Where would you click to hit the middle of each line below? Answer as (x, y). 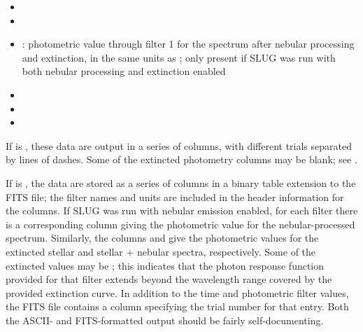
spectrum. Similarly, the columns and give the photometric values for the (162, 238)
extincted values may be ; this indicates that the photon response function (165, 265)
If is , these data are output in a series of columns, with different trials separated (179, 145)
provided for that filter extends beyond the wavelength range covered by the (169, 279)
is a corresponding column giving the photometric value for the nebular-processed (180, 224)
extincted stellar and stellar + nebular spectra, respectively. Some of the (161, 251)
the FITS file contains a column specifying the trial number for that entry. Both (177, 306)
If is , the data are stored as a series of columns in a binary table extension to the (181, 182)
